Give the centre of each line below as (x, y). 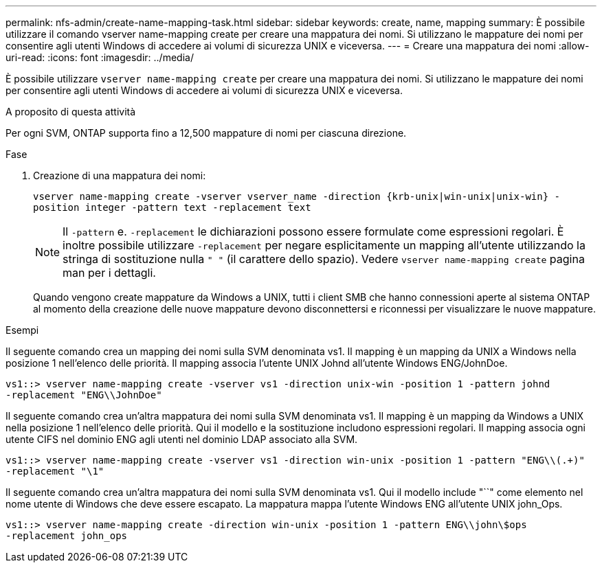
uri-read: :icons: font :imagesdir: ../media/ (100, 57)
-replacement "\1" (55, 471)
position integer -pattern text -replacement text (172, 207)
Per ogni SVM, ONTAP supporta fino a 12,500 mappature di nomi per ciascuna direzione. (206, 133)
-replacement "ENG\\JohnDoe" (84, 395)
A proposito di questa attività (71, 112)
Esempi (22, 330)
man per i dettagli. (109, 273)
